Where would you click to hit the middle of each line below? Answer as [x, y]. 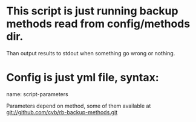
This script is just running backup [92, 11]
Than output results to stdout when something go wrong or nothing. [91, 53]
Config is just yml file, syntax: [83, 78]
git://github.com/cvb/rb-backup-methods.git [62, 112]
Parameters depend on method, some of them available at [79, 106]
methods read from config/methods [98, 24]
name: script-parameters [37, 94]
